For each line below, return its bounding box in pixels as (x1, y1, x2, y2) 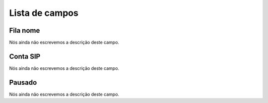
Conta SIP (9, 52, 41, 60)
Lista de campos (9, 7, 79, 18)
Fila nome (9, 26, 40, 35)
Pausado (9, 78, 37, 87)
